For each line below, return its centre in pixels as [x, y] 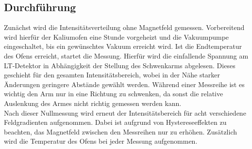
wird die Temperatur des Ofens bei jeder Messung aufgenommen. [101, 141]
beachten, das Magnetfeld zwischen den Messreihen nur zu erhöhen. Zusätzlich [120, 131]
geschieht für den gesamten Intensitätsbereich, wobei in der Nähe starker [112, 75]
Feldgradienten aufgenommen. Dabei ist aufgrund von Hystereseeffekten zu [115, 122]
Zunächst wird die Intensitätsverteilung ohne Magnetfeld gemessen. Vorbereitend [124, 27]
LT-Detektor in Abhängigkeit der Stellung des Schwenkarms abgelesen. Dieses [120, 65]
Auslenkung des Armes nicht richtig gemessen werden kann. [93, 103]
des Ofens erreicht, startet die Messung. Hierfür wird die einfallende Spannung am [126, 55]
